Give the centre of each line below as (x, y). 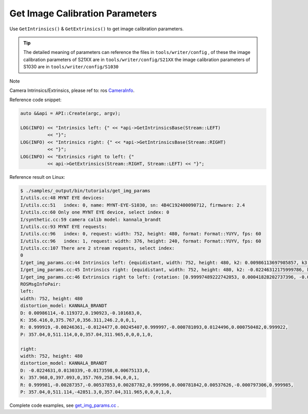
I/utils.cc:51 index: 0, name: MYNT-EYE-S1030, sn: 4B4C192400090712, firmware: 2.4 (133, 205)
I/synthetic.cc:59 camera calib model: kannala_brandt (91, 219)
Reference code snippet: (35, 100)
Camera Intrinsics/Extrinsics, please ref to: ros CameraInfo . (72, 90)
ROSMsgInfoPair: (41, 284)
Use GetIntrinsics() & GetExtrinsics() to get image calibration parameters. (97, 29)
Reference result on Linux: (37, 177)
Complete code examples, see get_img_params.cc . (64, 405)
